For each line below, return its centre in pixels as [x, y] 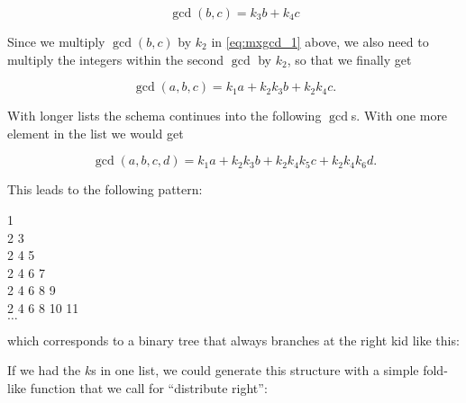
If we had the [44, 370]
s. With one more [399, 116]
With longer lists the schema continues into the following [164, 116]
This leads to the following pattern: [105, 189]
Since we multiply [56, 41]
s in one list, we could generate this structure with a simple [255, 370]
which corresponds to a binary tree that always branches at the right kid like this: [233, 340]
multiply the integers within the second [116, 59]
